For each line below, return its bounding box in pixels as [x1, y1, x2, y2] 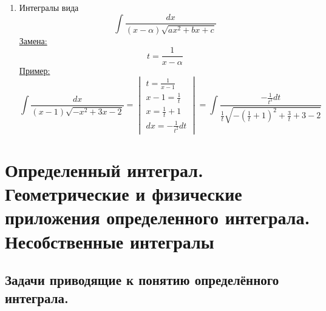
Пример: [19, 64, 50, 76]
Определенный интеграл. [5, 158, 203, 182]
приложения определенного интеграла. [5, 205, 310, 230]
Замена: [19, 34, 47, 47]
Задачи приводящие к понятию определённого [5, 270, 279, 289]
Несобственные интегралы [5, 229, 214, 253]
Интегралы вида [19, 1, 79, 13]
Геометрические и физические [5, 181, 242, 206]
